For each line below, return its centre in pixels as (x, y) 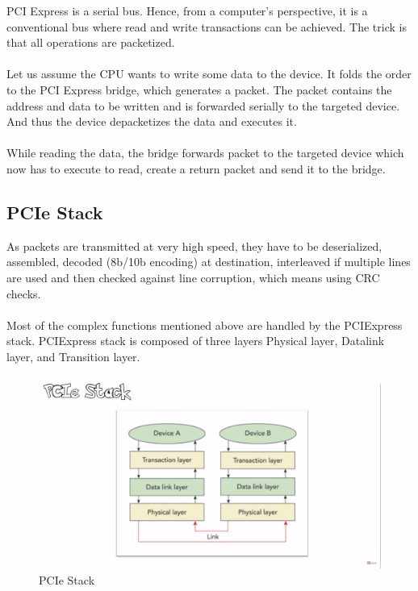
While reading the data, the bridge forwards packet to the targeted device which (205, 153)
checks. (24, 293)
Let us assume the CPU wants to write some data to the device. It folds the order (209, 74)
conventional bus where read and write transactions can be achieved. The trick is (207, 26)
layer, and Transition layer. (73, 356)
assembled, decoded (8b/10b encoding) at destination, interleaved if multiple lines (209, 262)
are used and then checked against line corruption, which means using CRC (193, 277)
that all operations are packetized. (91, 42)
